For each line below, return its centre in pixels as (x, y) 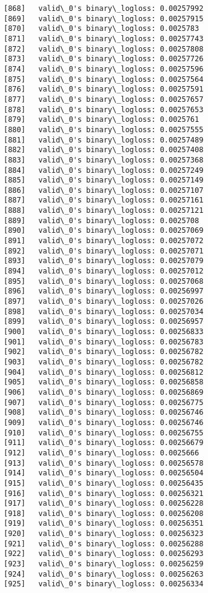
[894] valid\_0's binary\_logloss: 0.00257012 (104, 271)
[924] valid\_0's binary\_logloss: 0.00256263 (104, 574)
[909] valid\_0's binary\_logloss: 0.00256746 (104, 422)
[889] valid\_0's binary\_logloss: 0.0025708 (102, 220)
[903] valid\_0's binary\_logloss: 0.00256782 (104, 362)
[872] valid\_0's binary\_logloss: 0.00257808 (104, 49)
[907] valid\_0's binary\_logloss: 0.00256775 (104, 402)
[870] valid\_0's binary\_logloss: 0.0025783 (102, 29)
